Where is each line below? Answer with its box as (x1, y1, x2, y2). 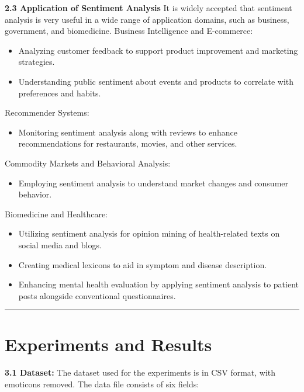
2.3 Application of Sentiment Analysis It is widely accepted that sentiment (5, 2, 292, 13)
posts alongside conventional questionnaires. (18, 289, 176, 301)
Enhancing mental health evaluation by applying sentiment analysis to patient (18, 278, 299, 290)
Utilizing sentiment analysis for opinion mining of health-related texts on (18, 227, 280, 240)
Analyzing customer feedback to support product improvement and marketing (18, 44, 298, 56)
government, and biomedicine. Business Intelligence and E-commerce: (5, 25, 253, 37)
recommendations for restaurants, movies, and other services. (18, 137, 237, 150)
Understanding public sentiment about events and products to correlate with (18, 75, 294, 87)
